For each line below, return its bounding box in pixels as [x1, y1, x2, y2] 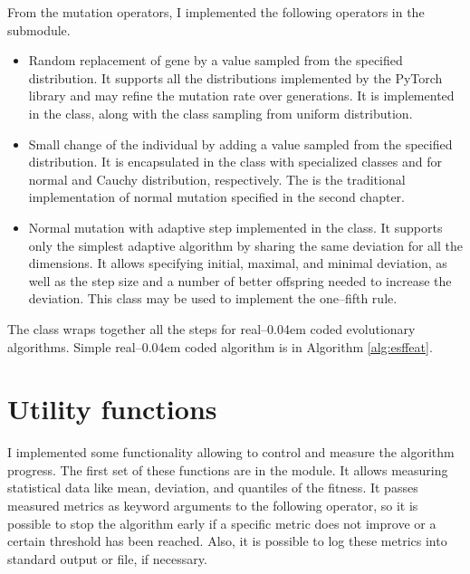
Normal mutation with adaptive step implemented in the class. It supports [28, 217, 443, 236]
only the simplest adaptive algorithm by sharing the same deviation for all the [28, 235, 463, 254]
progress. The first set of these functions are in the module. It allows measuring [7, 460, 448, 479]
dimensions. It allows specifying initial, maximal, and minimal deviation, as [28, 254, 447, 273]
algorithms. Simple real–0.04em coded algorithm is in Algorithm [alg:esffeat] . [7, 337, 433, 356]
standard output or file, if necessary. [7, 549, 207, 568]
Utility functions [7, 390, 217, 427]
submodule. [7, 20, 71, 39]
